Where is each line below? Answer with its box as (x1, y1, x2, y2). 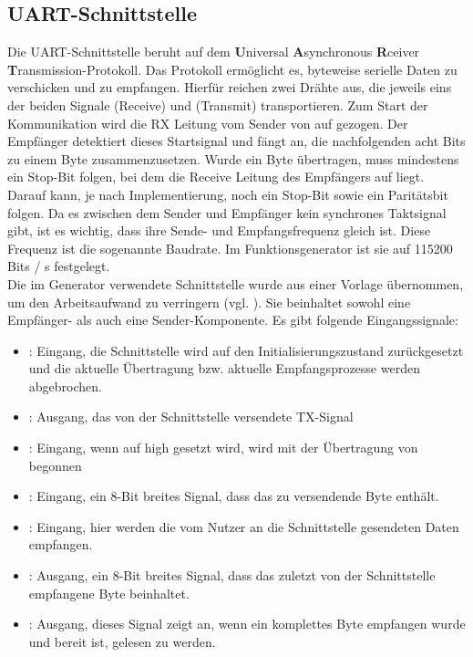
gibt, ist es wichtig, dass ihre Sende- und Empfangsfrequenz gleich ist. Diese (7, 221, 431, 240)
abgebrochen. (28, 376, 102, 395)
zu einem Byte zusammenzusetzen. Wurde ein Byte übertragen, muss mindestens (7, 149, 459, 168)
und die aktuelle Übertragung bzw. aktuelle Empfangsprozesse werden (28, 359, 420, 378)
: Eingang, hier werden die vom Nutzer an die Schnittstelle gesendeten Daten (28, 516, 459, 536)
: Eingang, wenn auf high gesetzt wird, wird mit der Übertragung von (28, 438, 418, 457)
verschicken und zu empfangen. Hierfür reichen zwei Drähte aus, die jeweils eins (7, 78, 452, 97)
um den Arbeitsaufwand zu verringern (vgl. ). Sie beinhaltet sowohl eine (7, 292, 411, 311)
